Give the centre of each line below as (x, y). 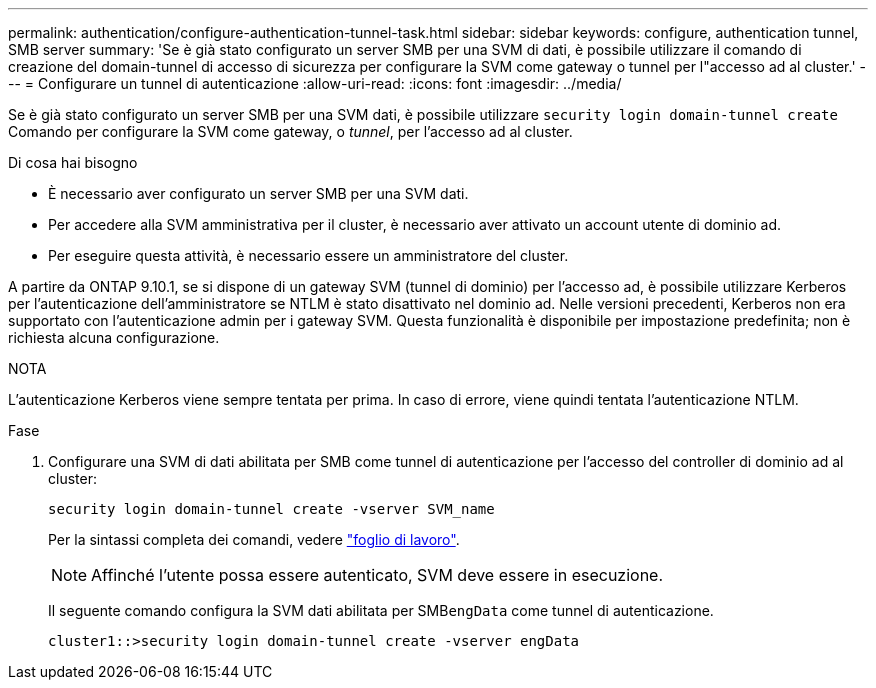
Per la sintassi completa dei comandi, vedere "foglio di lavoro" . (254, 539)
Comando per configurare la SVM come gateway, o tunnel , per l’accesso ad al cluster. (290, 131)
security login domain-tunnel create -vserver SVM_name (271, 509)
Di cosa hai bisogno (73, 162)
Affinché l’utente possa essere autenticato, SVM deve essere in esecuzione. (377, 575)
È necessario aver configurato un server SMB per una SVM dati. (258, 193)
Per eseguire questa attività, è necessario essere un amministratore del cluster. (308, 255)
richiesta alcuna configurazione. (114, 337)
